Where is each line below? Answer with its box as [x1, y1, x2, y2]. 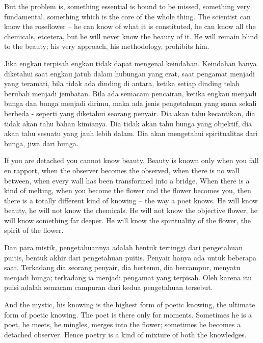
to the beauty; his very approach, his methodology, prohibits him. [4, 41, 209, 51]
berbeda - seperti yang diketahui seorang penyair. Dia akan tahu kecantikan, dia [4, 108, 255, 118]
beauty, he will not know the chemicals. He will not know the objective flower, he [4, 205, 258, 216]
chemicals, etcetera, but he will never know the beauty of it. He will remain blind [4, 31, 258, 41]
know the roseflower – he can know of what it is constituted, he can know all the [4, 21, 256, 32]
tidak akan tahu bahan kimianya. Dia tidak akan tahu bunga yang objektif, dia [4, 118, 252, 128]
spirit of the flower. [4, 225, 64, 235]
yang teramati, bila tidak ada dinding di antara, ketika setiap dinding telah [4, 78, 240, 89]
